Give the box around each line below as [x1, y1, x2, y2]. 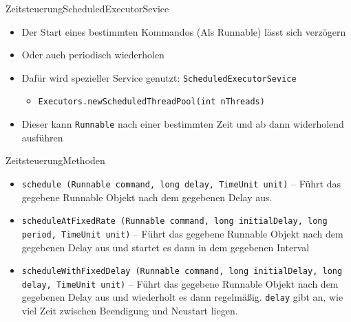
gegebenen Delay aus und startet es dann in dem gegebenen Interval [21, 240, 310, 254]
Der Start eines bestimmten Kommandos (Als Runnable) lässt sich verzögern [21, 24, 346, 38]
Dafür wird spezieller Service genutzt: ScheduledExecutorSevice [21, 70, 297, 84]
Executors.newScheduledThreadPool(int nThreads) [38, 97, 265, 107]
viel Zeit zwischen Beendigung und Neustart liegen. [21, 303, 238, 318]
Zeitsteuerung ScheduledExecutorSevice [6, 1, 169, 15]
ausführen [21, 130, 63, 144]
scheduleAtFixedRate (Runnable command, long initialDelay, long [21, 216, 328, 227]
